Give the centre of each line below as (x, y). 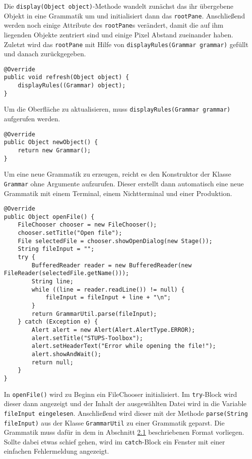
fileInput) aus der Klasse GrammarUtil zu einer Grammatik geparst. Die (114, 422)
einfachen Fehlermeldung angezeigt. (57, 451)
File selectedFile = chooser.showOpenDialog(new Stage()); (115, 241)
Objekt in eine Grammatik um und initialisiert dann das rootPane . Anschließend (125, 15)
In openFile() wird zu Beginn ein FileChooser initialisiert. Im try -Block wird (121, 394)
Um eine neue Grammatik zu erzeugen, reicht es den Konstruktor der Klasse (118, 174)
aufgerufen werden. (32, 119)
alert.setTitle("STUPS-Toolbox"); (87, 338)
